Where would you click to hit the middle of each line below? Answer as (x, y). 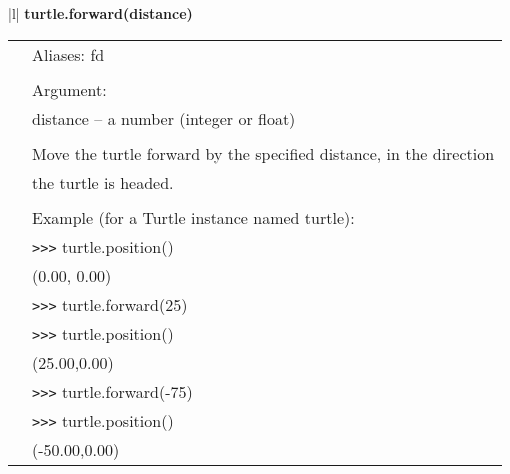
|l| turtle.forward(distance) (100, 13)
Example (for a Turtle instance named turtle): (193, 217)
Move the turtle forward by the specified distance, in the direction (263, 153)
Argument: (69, 89)
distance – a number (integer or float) (164, 118)
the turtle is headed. (103, 182)
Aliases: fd (68, 54)
